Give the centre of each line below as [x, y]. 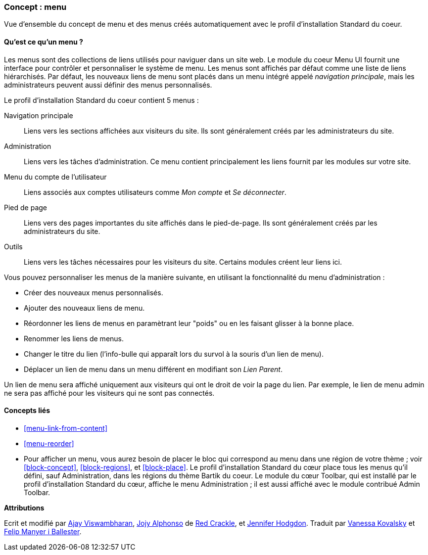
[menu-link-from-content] [66, 428]
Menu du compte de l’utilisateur [55, 177]
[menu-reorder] [49, 443]
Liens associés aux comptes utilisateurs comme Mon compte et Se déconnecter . [155, 192]
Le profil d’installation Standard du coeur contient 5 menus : [101, 100]
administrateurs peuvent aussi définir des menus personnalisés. [108, 85]
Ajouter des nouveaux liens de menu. [84, 308]
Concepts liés [27, 411]
